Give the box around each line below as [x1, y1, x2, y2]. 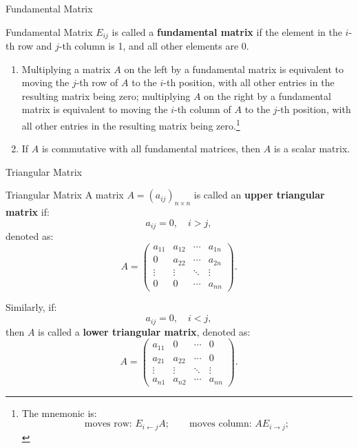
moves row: [84, 419, 132, 429]
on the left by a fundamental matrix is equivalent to [124, 61, 344, 76]
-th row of [76, 75, 118, 90]
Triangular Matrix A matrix [6, 187, 124, 202]
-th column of [173, 102, 231, 116]
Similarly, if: [6, 300, 57, 314]
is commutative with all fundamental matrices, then [41, 141, 261, 156]
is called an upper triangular [193, 187, 325, 202]
